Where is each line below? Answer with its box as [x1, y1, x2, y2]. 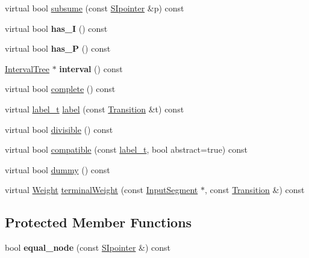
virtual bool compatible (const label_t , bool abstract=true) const [5, 143, 248, 156]
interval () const [59, 62, 123, 75]
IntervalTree [5, 62, 49, 75]
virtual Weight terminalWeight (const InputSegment [5, 183, 198, 196]
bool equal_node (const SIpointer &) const [5, 241, 170, 254]
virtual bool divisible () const [5, 123, 113, 135]
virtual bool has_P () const [5, 42, 111, 55]
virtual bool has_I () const [5, 22, 108, 34]
